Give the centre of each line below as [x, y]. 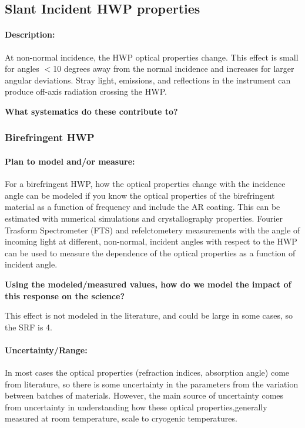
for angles [22, 68]
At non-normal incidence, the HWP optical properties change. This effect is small [152, 57]
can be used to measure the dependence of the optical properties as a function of [150, 253]
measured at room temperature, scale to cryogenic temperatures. [121, 418]
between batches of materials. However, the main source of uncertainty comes [144, 395]
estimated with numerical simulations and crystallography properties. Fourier [144, 218]
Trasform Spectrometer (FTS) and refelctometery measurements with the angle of [152, 230]
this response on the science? [65, 295]
